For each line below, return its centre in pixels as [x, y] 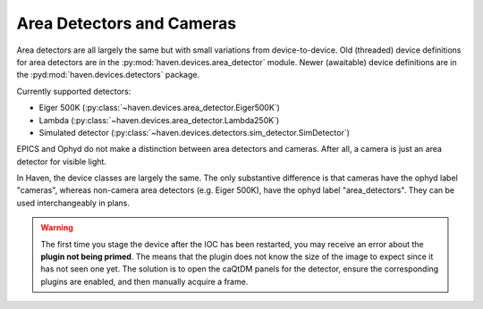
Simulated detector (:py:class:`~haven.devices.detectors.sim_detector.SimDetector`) [195, 132]
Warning [57, 228]
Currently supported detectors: [74, 91]
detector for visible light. [62, 162]
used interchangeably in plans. [73, 203]
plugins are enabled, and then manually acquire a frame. [144, 281]
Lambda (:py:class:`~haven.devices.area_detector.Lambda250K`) [159, 120]
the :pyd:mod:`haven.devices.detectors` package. [108, 75]
